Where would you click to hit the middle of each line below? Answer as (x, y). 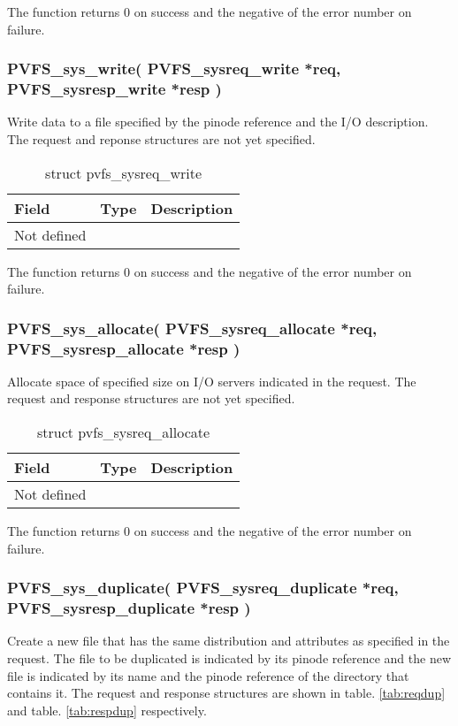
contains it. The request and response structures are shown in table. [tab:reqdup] (226, 693)
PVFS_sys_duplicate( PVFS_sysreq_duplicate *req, (203, 588)
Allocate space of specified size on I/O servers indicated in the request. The (212, 381)
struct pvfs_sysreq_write (124, 172)
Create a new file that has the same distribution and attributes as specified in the (229, 641)
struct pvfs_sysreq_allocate (124, 432)
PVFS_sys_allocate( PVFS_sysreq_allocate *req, (192, 328)
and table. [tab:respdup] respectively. (107, 710)
